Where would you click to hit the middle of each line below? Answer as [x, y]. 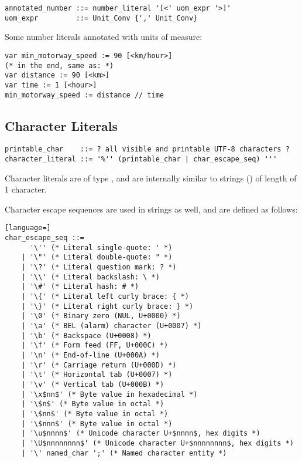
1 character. [26, 189]
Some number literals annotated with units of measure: [104, 37]
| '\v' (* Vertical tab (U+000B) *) [93, 384]
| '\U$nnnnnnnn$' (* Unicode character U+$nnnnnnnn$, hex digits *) [157, 443]
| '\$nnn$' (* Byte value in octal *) [97, 424]
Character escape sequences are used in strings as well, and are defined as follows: [151, 209]
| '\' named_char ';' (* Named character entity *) [124, 453]
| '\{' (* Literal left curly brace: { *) [105, 297]
